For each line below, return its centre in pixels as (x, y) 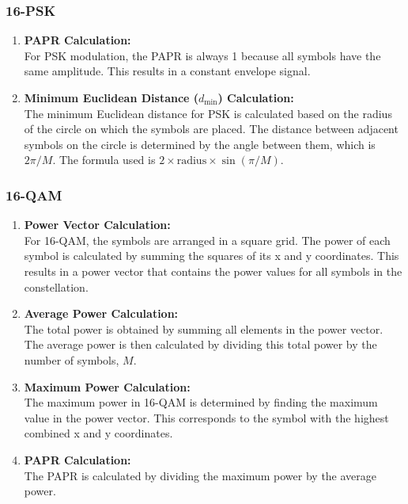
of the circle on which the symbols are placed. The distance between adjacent (211, 129)
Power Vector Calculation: (97, 225)
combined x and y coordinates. (98, 433)
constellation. (56, 286)
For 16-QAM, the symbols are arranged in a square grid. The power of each (207, 240)
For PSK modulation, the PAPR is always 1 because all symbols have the (202, 55)
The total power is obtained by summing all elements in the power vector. (204, 328)
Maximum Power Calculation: (107, 386)
